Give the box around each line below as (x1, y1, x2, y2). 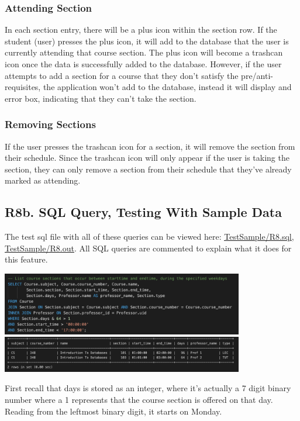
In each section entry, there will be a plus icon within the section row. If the (5, 23, 277, 36)
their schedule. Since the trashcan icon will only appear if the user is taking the (5, 151, 289, 164)
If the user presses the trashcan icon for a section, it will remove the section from (5, 140, 295, 152)
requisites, (5, 81, 41, 93)
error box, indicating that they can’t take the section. (5, 92, 196, 104)
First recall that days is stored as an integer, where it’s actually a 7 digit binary (5, 382, 291, 394)
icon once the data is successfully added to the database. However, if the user (5, 58, 282, 70)
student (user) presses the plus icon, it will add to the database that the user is (5, 34, 289, 47)
